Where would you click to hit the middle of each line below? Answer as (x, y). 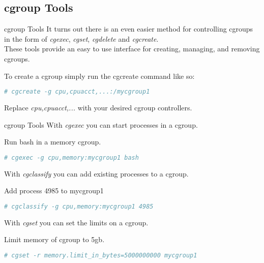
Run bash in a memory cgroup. (53, 142)
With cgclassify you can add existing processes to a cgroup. (96, 173)
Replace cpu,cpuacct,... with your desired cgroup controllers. (98, 108)
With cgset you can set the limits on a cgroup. (76, 222)
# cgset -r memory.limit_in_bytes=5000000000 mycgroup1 (101, 255)
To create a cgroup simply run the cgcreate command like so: (99, 76)
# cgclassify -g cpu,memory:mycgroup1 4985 (79, 206)
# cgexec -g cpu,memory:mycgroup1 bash (71, 157)
